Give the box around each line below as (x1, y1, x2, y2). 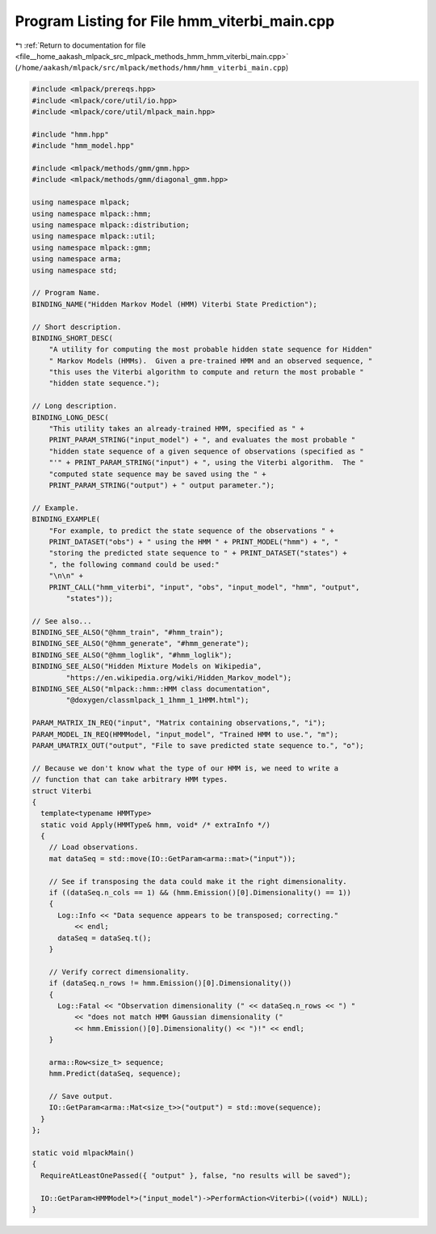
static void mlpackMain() (31, 1148, 135, 1158)
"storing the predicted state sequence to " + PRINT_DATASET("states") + (48, 548, 347, 558)
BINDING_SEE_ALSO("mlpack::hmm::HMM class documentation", (31, 684, 270, 694)
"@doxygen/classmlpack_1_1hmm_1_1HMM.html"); (65, 695, 249, 705)
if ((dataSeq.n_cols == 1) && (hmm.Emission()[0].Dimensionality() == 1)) (48, 888, 351, 898)
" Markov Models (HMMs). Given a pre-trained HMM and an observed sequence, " (48, 356, 373, 366)
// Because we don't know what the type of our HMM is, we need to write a (31, 763, 339, 772)
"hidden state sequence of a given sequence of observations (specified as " (48, 446, 365, 456)
